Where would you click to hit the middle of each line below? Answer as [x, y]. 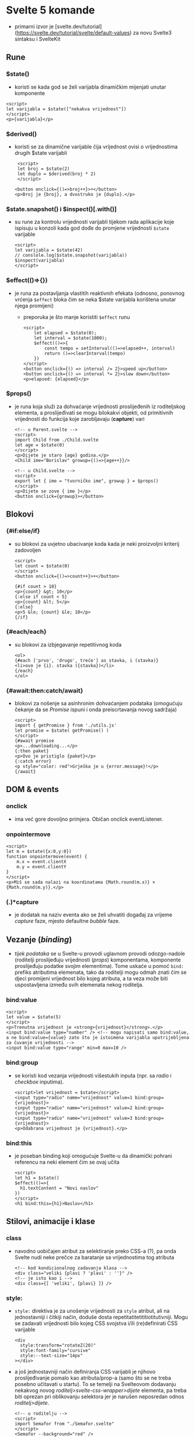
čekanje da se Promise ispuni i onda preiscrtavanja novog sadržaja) [95, 709]
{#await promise [34, 741]
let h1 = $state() [37, 1178]
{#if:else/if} [23, 531]
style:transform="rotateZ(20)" [58, 1346]
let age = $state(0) [39, 445]
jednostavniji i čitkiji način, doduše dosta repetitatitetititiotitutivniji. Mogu [101, 1317]
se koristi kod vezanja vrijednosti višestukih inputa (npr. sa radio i [93, 1075]
